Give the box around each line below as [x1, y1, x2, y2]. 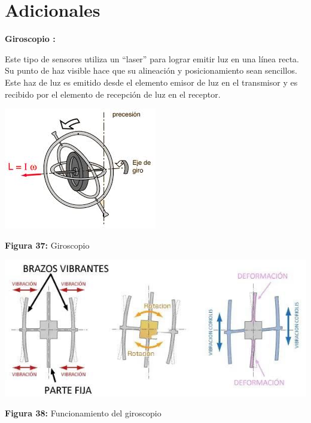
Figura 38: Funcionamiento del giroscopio [5, 407, 161, 419]
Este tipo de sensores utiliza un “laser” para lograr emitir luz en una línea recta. [5, 52, 299, 65]
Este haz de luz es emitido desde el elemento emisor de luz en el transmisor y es [5, 75, 298, 88]
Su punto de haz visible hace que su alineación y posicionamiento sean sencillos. [5, 64, 297, 77]
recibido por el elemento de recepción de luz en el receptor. [5, 87, 221, 100]
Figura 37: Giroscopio [5, 238, 90, 251]
